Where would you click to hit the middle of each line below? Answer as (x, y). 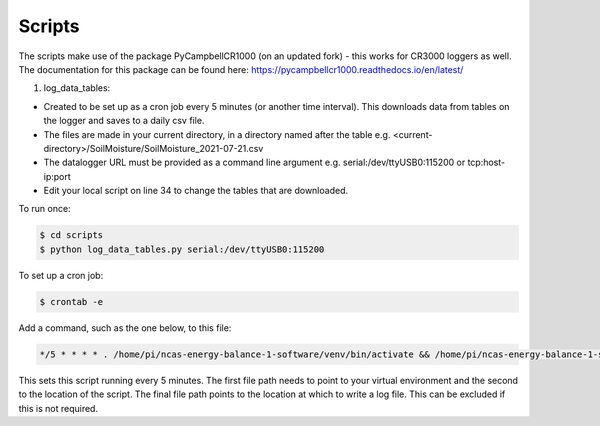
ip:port (57, 176)
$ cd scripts (71, 235)
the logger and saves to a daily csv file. (124, 121)
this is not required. (58, 408)
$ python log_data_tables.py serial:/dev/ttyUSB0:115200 (182, 249)
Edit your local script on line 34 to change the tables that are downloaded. (196, 191)
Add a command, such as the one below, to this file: (125, 327)
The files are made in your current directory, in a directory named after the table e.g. (217, 134)
